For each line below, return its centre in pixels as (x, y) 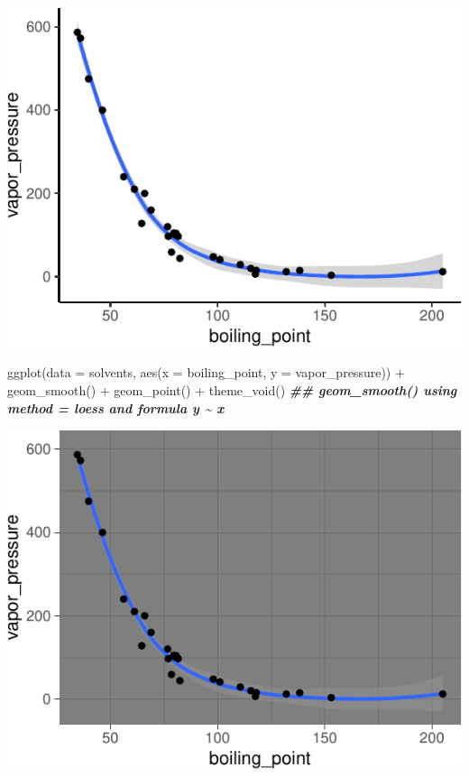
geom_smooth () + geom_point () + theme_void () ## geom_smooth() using (232, 390)
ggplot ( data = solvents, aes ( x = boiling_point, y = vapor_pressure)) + (206, 372)
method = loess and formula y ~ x (116, 407)
